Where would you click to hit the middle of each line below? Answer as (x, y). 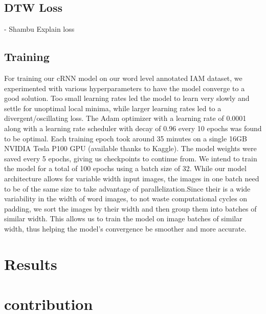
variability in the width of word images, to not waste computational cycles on (126, 198)
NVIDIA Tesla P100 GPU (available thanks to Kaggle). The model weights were (130, 148)
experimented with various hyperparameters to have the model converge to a (125, 88)
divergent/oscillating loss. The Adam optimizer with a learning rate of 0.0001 (125, 118)
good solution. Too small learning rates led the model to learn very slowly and (127, 98)
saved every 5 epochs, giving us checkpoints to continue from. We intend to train (131, 158)
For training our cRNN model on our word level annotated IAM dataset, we (123, 78)
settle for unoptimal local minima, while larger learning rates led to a (113, 108)
